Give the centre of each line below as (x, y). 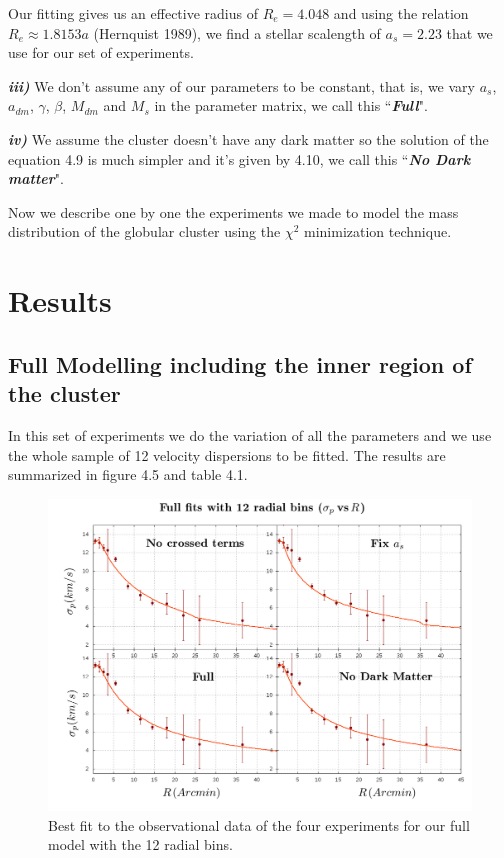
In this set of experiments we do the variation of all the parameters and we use (250, 434)
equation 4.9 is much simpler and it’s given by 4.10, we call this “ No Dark (239, 158)
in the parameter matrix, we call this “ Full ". (291, 105)
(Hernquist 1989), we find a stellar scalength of (237, 32)
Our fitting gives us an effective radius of (133, 13)
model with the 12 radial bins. (140, 844)
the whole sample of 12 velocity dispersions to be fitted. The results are (227, 454)
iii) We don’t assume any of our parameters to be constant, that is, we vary (241, 85)
